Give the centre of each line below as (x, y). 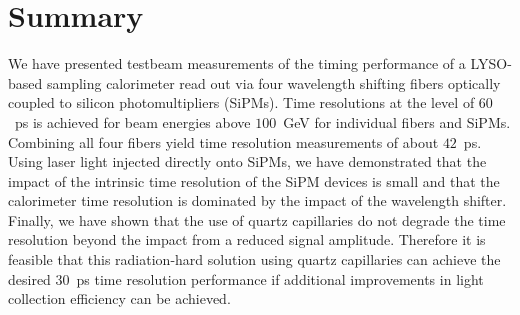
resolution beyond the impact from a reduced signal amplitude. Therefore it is (247, 239)
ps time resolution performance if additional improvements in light (280, 278)
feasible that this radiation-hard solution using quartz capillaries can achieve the (254, 259)
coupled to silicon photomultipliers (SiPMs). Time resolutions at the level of (241, 102)
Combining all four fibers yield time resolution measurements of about (223, 141)
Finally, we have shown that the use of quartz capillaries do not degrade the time (257, 219)
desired (29, 278)
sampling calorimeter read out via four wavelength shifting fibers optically (273, 82)
